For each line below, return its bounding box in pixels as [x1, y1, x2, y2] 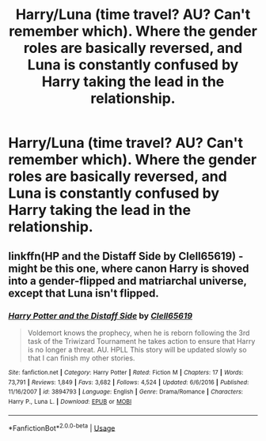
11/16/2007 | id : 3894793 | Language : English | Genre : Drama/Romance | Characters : [8, 388, 244, 396]
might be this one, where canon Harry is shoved [8, 262, 249, 275]
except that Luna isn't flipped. [8, 286, 160, 300]
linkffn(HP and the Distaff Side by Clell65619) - [8, 249, 244, 262]
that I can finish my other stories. [27, 353, 135, 363]
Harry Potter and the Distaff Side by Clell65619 [8, 310, 192, 321]
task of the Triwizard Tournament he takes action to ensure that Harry [27, 336, 256, 345]
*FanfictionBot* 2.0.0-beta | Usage [8, 421, 116, 432]
